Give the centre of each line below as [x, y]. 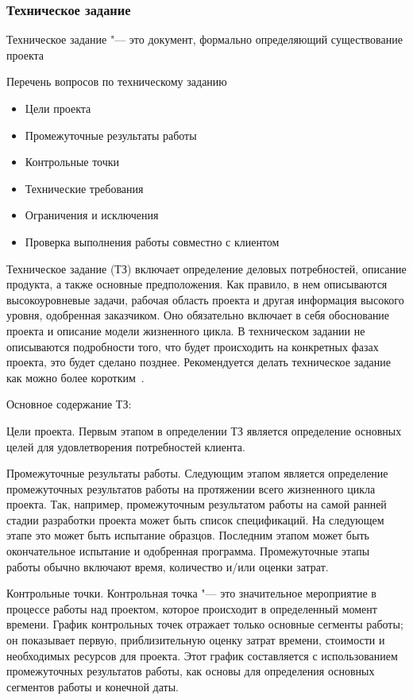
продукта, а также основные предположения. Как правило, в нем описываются [197, 284]
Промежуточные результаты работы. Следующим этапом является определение [197, 473]
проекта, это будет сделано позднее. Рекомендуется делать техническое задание [199, 362]
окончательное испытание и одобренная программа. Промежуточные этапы [188, 551]
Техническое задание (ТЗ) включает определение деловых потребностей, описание [206, 268]
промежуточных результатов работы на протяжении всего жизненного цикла [191, 488]
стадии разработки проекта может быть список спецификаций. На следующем [195, 519]
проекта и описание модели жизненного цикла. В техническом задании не [186, 330]
